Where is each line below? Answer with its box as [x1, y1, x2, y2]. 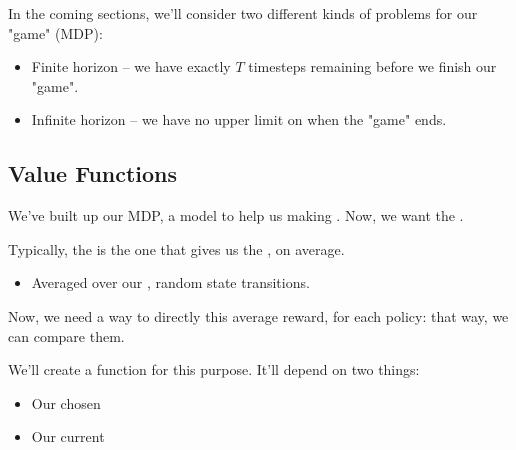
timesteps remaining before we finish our [248, 56, 497, 77]
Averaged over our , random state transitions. [31, 272, 310, 293]
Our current [31, 426, 105, 447]
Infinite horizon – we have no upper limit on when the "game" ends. [31, 109, 447, 130]
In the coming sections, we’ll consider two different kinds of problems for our [8, 3, 478, 23]
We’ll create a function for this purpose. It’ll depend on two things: [8, 359, 420, 380]
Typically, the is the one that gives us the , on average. [8, 238, 345, 259]
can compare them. [8, 325, 125, 346]
